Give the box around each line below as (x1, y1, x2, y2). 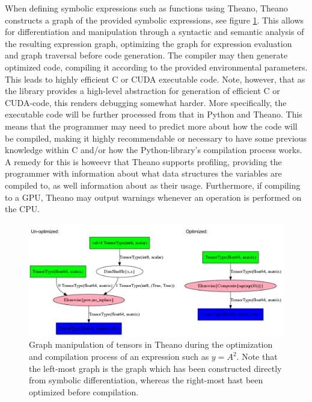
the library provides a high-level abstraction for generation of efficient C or (5, 84, 280, 97)
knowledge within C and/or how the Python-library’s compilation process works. (5, 143, 302, 156)
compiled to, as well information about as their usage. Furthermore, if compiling (5, 178, 301, 191)
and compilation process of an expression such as (29, 350, 209, 363)
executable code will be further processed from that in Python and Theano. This (5, 108, 302, 121)
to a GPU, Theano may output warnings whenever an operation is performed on (5, 190, 302, 203)
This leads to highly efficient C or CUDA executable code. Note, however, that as (5, 72, 305, 85)
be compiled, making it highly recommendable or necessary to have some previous (5, 131, 307, 144)
